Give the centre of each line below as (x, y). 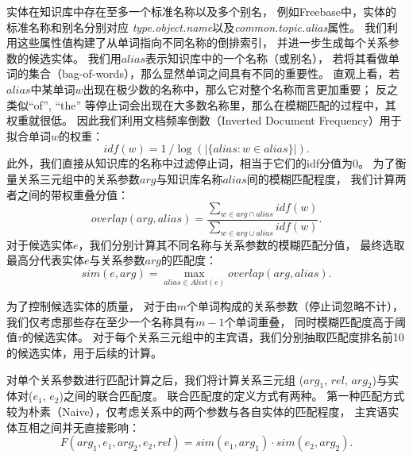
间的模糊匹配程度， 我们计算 (321, 178)
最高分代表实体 (45, 260)
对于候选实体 (40, 244)
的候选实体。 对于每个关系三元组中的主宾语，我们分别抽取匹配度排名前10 (213, 337)
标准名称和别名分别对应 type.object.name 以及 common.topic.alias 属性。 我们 (197, 27)
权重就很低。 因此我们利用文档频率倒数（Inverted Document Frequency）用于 (204, 120)
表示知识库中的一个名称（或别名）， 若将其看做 (267, 58)
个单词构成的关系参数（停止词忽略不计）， (295, 306)
